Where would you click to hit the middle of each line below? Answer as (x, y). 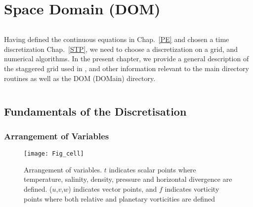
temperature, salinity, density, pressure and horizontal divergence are (128, 179)
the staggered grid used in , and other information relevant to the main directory (126, 68)
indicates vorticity (192, 188)
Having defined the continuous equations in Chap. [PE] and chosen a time (117, 39)
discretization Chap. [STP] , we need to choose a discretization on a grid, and (121, 49)
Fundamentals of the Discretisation (95, 111)
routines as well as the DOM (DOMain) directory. (80, 78)
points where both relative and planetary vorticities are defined (119, 198)
